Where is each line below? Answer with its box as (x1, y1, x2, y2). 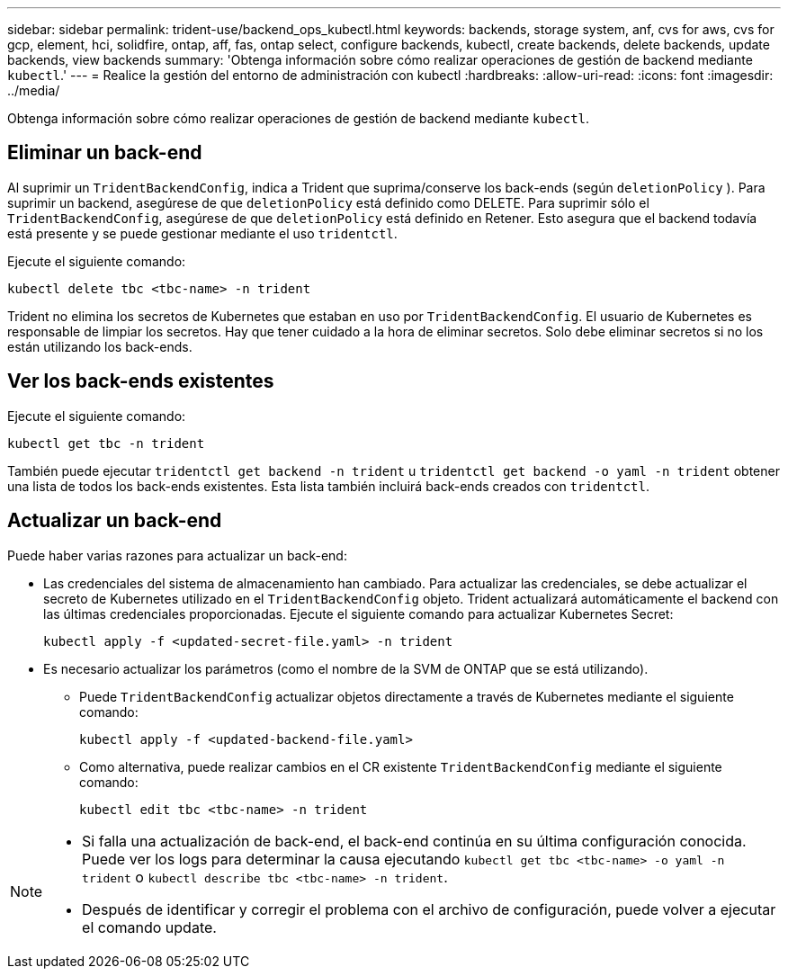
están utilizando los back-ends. (7, 338, 193, 354)
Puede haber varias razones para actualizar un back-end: (7, 547, 347, 563)
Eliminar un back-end (7, 141, 202, 165)
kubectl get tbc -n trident (7, 435, 205, 451)
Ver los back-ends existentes (7, 370, 274, 393)
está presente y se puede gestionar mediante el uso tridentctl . (7, 225, 398, 241)
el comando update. (82, 918, 217, 936)
